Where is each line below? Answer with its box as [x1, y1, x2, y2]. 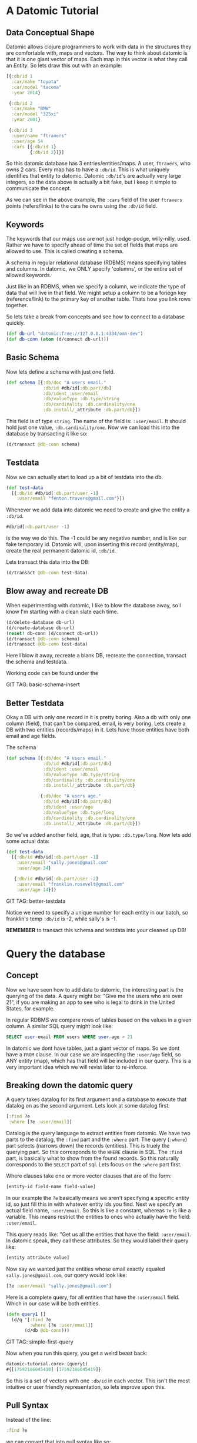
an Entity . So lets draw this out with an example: [6, 62, 122, 69]
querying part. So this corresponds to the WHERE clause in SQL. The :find [6, 1149, 182, 1156]
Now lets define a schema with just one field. [6, 368, 115, 375]
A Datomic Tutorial [6, 4, 99, 18]
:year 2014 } [11, 89, 41, 95]
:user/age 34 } [16, 865, 51, 872]
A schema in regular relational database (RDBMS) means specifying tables [6, 259, 186, 266]
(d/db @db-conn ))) [24, 1328, 69, 1334]
